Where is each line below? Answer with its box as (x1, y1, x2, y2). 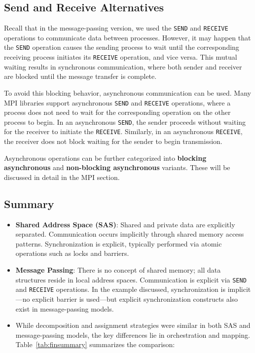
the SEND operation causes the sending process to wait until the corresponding (4, 42, 239, 52)
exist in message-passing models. (15, 303, 114, 314)
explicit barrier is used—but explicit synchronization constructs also (32, 293, 238, 304)
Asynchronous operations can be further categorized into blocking (4, 152, 207, 163)
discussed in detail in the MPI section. (4, 172, 120, 182)
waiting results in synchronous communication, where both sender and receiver (4, 61, 242, 71)
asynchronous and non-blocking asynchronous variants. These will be (4, 162, 230, 173)
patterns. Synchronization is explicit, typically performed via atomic (15, 238, 222, 248)
